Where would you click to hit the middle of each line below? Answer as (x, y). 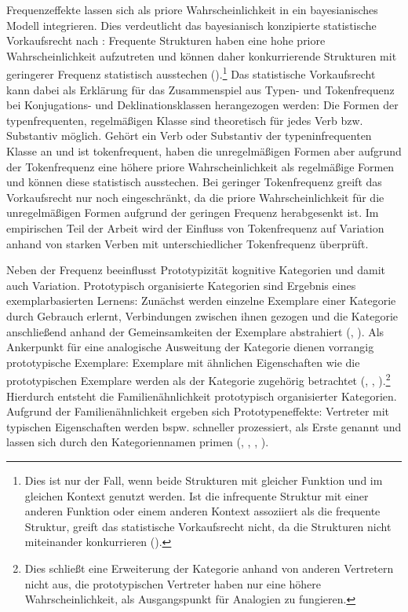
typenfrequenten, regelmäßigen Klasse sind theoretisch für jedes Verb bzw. (185, 120)
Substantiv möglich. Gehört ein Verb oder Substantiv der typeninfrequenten (189, 136)
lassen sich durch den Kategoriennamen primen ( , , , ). (138, 442)
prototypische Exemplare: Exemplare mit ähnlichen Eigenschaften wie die (183, 362)
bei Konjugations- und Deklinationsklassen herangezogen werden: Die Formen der (202, 105)
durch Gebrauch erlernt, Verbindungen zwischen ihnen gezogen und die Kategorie (202, 315)
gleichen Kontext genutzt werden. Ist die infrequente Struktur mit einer (197, 495)
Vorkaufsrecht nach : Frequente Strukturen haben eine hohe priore (166, 40)
